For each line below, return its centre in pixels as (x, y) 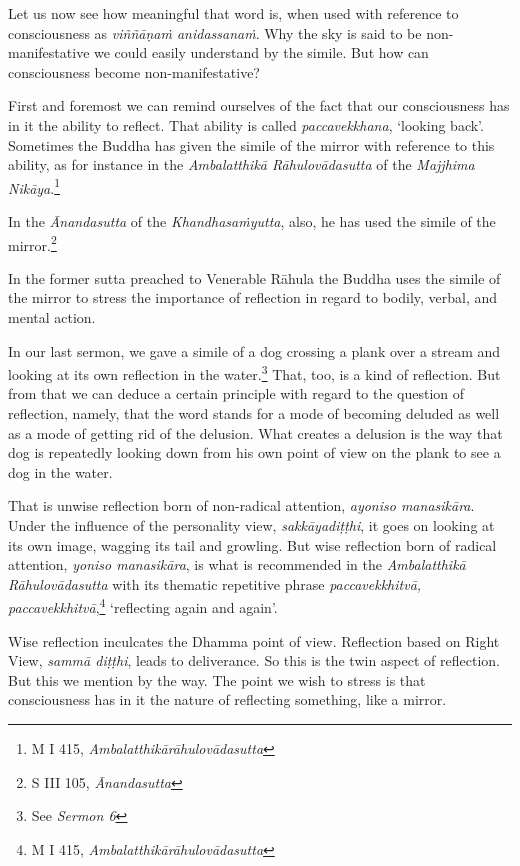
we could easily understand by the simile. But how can (261, 52)
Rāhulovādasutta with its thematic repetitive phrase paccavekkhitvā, (215, 583)
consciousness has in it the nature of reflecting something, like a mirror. (227, 699)
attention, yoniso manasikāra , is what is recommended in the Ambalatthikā (237, 564)
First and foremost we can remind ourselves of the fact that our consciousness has (259, 105)
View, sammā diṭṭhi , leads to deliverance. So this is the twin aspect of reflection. (254, 660)
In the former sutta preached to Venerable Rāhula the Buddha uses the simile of (254, 277)
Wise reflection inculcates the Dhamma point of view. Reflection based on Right (254, 640)
